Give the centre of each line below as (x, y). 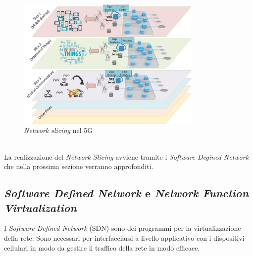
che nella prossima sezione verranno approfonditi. (79, 166)
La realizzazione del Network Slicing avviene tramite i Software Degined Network (126, 156)
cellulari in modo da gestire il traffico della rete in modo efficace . (102, 247)
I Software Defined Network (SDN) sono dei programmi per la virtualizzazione (123, 228)
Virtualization (40, 207)
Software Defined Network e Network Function (126, 193)
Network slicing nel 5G (58, 130)
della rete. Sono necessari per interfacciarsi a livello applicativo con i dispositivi (124, 237)
